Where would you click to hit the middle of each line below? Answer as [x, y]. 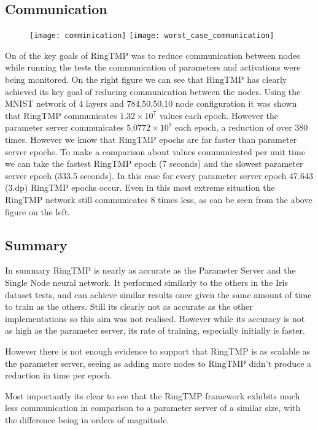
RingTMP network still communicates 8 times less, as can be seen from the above [159, 199]
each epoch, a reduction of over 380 [242, 127]
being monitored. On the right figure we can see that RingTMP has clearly [146, 79]
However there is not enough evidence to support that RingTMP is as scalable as [158, 351]
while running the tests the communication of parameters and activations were [153, 67]
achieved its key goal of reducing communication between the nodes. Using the [153, 91]
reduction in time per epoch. [59, 375]
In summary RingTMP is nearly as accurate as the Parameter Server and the [150, 270]
